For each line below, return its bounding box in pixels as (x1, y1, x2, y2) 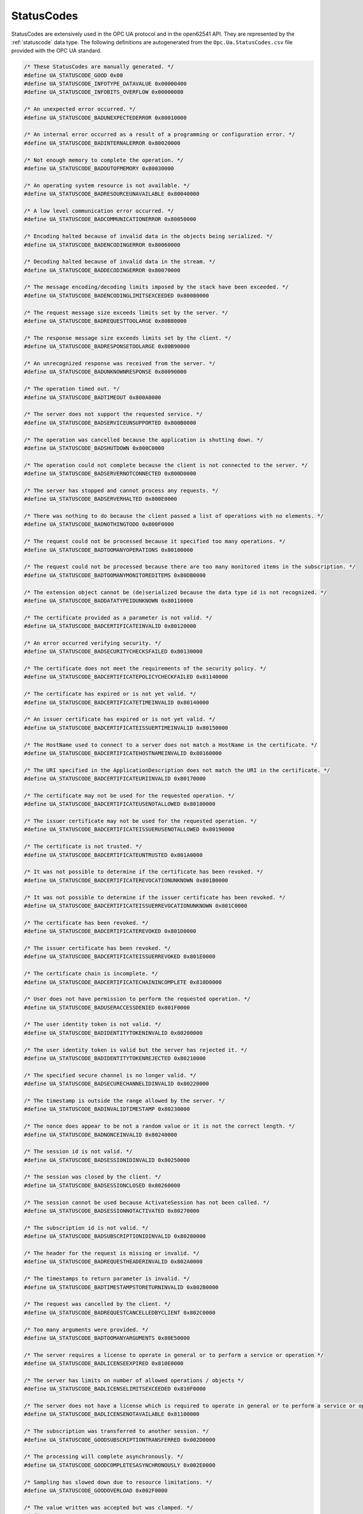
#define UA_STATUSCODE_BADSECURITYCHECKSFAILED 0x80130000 (24, 648, 203, 655)
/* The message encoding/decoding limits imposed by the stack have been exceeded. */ (24, 283, 289, 291)
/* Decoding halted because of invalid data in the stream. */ (24, 258, 216, 265)
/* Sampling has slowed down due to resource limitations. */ (24, 1478, 212, 1486)
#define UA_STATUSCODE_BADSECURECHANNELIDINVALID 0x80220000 (24, 1080, 209, 1087)
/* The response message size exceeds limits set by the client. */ (24, 334, 232, 342)
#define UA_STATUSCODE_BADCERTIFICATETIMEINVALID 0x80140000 (24, 699, 209, 706)
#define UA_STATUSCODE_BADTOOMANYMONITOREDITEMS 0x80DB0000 (24, 572, 206, 578)
